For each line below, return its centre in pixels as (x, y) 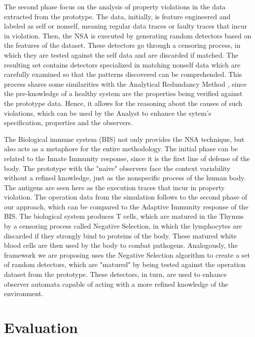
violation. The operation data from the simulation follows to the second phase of (126, 197)
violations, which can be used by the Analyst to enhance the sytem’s (108, 113)
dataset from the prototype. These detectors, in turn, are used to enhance (115, 274)
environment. (24, 293)
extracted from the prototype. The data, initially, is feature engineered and (117, 16)
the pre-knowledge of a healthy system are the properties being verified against (123, 93)
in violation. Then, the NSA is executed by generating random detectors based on (128, 35)
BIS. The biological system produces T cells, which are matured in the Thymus (124, 216)
